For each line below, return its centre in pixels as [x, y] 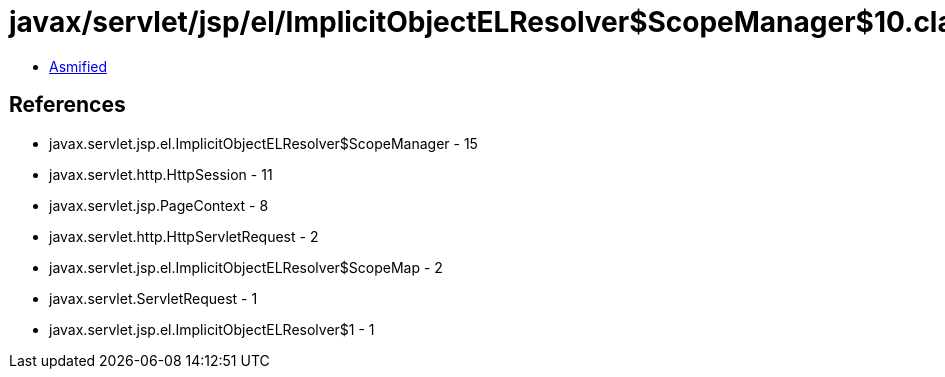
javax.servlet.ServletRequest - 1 [153, 298]
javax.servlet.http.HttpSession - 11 [161, 174]
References [67, 105]
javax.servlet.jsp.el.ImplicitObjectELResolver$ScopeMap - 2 [246, 267]
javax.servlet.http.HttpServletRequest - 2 [184, 236]
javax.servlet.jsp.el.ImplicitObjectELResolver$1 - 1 [212, 329]
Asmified [78, 66]
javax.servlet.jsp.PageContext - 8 [159, 205]
